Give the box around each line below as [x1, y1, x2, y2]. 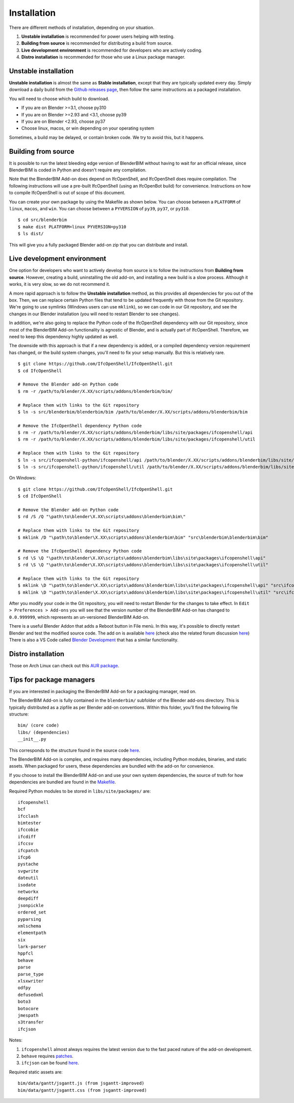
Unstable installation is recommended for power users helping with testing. [21, 33, 175, 39]
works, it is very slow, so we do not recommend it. [9, 281, 110, 287]
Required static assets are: [9, 1069, 63, 1075]
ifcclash [18, 813, 39, 819]
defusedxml [18, 992, 44, 997]
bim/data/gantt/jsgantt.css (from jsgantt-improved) [18, 1087, 147, 1093]
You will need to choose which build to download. [9, 96, 110, 102]
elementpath [18, 930, 47, 936]
